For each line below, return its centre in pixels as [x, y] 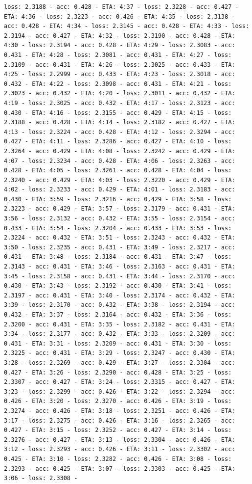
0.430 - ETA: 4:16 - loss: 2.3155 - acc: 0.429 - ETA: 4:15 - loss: [118, 113]
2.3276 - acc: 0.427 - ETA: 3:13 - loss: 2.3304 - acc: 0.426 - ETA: [120, 440]
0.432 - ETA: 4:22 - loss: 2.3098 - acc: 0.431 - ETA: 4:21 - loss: [118, 84]
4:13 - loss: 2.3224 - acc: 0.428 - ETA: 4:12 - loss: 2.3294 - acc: [120, 132]
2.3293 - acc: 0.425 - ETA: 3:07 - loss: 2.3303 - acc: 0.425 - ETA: [120, 469]
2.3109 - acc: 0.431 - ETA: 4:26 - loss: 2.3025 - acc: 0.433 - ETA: [120, 65]
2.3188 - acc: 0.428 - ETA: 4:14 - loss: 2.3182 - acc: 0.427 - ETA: [120, 122]
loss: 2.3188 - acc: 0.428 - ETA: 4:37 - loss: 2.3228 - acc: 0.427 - [121, 7]
